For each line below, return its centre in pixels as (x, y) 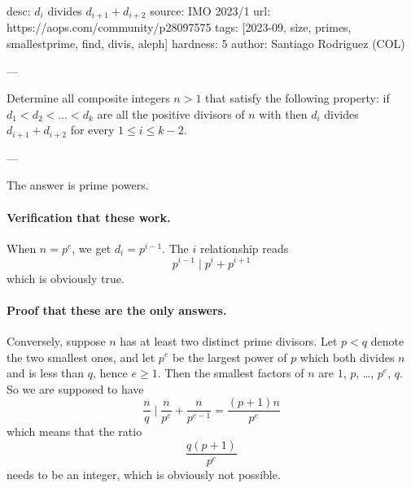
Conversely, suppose (56, 340)
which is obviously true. (66, 278)
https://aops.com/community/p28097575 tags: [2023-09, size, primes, (179, 27)
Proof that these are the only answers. (117, 309)
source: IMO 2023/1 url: (210, 11)
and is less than (46, 373)
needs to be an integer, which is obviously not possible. (144, 475)
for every (92, 130)
